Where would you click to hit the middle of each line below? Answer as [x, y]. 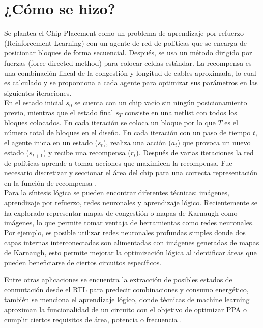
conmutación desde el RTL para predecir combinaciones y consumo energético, [126, 289]
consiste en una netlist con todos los [181, 112]
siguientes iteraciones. [38, 92]
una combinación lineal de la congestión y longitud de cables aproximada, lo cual [130, 72]
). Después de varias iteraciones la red [195, 152]
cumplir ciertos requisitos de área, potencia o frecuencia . [93, 319]
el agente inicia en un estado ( [51, 142]
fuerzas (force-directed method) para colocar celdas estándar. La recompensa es [128, 62]
